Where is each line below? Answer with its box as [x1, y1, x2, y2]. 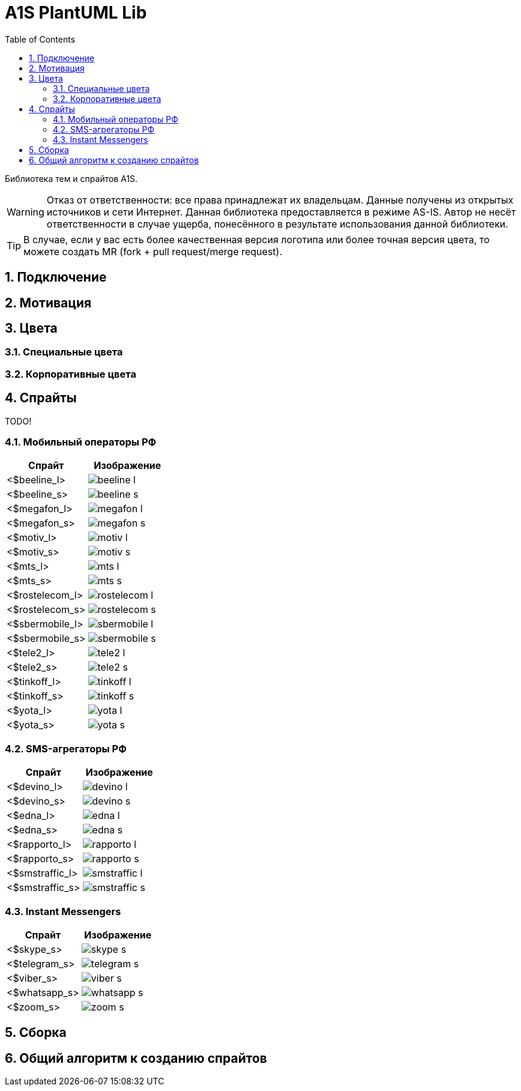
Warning [7, 205, 44, 218]
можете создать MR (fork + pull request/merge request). [23, 245, 283, 258]
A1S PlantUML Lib [5, 2, 147, 23]
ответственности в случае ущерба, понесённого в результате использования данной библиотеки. [46, 217, 508, 230]
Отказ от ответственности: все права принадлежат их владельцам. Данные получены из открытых [46, 193, 514, 206]
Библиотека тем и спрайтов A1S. [5, 173, 138, 184]
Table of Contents [5, 34, 76, 44]
